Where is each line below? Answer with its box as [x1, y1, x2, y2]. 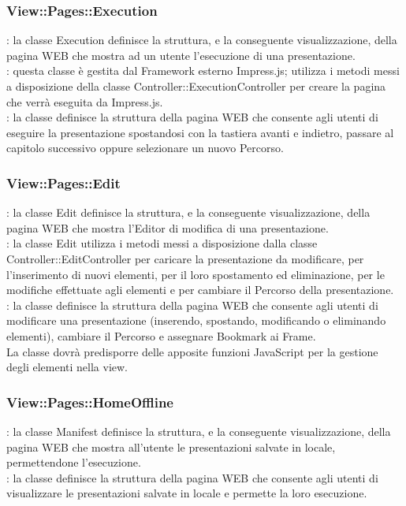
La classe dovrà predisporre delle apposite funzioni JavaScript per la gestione [6, 343, 378, 359]
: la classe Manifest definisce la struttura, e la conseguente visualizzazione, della [6, 422, 391, 439]
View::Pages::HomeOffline [6, 392, 173, 411]
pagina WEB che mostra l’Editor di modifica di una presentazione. [6, 219, 329, 236]
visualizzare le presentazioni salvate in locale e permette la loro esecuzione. [6, 485, 367, 501]
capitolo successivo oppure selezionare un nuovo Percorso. [6, 140, 284, 156]
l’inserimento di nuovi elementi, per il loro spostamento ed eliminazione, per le [6, 266, 385, 282]
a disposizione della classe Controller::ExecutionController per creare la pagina [6, 78, 386, 94]
